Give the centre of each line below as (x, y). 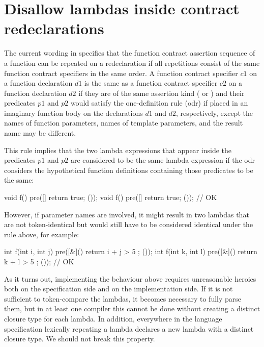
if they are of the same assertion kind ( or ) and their (162, 93)
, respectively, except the (214, 113)
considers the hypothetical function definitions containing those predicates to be (129, 170)
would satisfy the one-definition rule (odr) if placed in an (159, 103)
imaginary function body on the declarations (74, 113)
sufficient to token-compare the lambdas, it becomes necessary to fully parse (123, 298)
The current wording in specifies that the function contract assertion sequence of (130, 53)
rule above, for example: (42, 234)
